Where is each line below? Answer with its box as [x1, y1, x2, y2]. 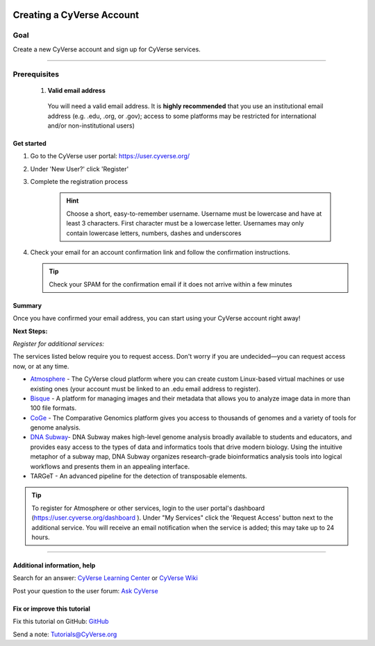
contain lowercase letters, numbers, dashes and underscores [66, 229, 242, 237]
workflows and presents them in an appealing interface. [30, 462, 190, 470]
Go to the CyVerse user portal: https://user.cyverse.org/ [30, 152, 190, 160]
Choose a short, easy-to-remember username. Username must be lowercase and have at [66, 209, 322, 218]
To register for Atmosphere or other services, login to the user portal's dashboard [31, 504, 265, 512]
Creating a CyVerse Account [12, 9, 139, 21]
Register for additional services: [12, 339, 104, 348]
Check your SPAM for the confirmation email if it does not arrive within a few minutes [49, 280, 292, 288]
